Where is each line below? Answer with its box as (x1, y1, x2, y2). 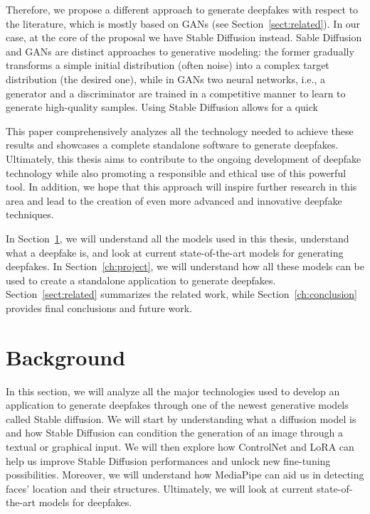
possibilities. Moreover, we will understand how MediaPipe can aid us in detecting (6, 467, 364, 482)
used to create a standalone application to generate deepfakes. (6, 272, 276, 287)
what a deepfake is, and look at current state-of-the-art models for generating (6, 245, 344, 259)
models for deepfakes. (38, 495, 132, 510)
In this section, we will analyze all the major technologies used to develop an (6, 383, 340, 398)
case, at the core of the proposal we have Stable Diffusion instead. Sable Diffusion (6, 30, 362, 45)
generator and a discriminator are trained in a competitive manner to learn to (6, 85, 346, 100)
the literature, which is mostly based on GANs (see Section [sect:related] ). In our (6, 16, 361, 31)
